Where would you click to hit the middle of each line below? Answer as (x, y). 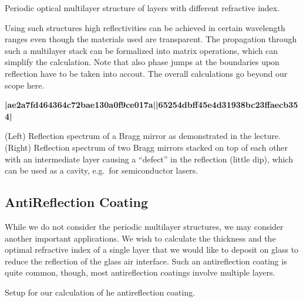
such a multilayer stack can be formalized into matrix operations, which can (142, 50)
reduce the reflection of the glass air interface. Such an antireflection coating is (146, 261)
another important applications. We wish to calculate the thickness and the (140, 238)
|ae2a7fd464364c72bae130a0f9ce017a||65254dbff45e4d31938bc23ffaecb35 (151, 105)
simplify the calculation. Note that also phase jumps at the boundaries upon (142, 62)
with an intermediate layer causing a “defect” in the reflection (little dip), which (149, 159)
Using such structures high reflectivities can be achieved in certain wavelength (145, 27)
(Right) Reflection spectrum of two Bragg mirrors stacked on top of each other (147, 147)
